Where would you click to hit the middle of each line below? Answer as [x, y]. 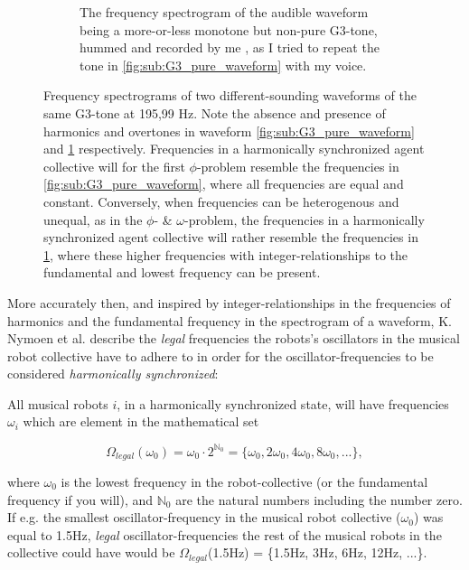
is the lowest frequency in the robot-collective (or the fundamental [244, 482]
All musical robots [58, 403]
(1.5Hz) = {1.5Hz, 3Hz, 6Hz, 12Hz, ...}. [318, 552]
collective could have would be [91, 552]
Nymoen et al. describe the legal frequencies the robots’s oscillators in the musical [234, 338]
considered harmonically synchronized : [113, 374]
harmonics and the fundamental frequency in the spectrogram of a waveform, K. [230, 320]
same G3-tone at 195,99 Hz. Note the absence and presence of [215, 112]
